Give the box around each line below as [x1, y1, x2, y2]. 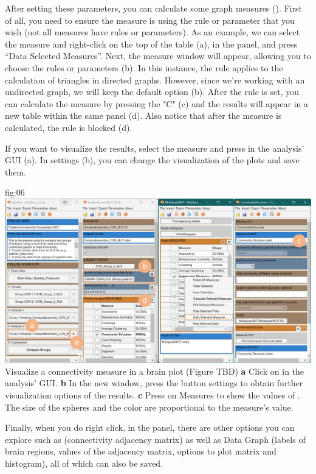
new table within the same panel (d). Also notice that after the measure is [5, 109, 282, 122]
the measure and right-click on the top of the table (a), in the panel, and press [5, 37, 298, 50]
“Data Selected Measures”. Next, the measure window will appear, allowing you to [5, 49, 311, 62]
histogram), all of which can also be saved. [5, 456, 163, 469]
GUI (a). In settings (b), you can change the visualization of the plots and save [5, 154, 300, 166]
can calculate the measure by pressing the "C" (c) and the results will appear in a [5, 97, 309, 110]
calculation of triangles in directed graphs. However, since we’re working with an [5, 73, 305, 86]
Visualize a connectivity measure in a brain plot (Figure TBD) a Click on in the [5, 364, 304, 377]
